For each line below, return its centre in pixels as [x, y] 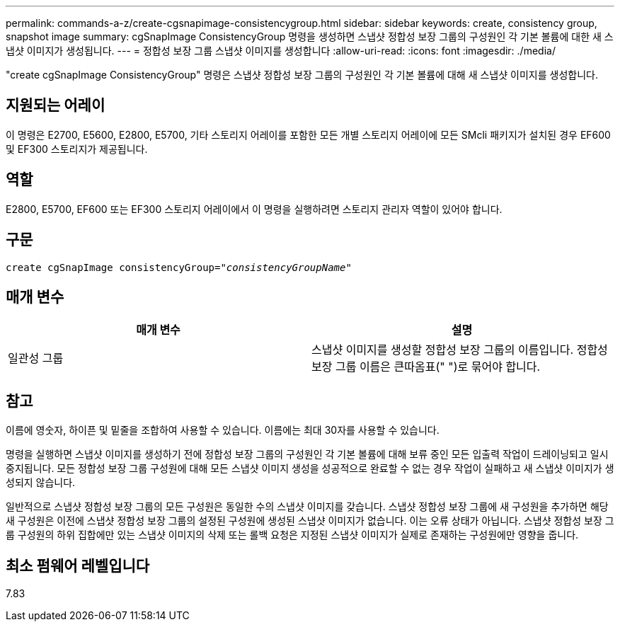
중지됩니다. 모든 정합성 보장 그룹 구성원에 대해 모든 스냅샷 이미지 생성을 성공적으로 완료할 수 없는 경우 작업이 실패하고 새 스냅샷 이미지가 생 [310, 468]
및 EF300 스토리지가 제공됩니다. [77, 149]
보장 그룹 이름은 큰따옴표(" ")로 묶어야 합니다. [426, 367]
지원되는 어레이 [56, 105]
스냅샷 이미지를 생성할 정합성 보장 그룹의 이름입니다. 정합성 [460, 350]
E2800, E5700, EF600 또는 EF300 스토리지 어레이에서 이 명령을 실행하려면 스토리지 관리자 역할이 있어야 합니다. [254, 209]
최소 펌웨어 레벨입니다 [78, 565]
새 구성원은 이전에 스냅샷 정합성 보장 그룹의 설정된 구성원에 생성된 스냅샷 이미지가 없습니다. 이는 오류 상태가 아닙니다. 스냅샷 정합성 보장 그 [310, 521]
